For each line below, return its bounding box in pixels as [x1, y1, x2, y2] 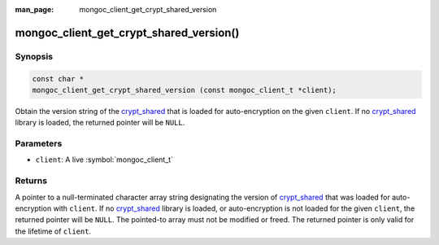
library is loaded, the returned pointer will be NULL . [15, 118, 185, 128]
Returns [15, 175, 48, 186]
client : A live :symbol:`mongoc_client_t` [35, 155, 174, 164]
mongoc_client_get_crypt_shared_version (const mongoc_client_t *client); [32, 85, 337, 94]
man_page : [15, 5, 54, 14]
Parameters [15, 138, 63, 150]
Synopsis [15, 50, 53, 62]
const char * [32, 74, 85, 83]
